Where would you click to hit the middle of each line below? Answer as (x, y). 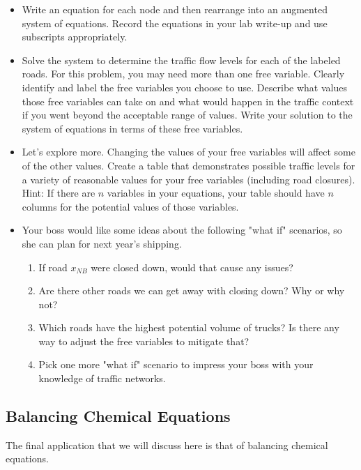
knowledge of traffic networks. (102, 378)
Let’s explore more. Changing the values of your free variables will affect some (189, 152)
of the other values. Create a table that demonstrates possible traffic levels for (189, 165)
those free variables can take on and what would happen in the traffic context (188, 101)
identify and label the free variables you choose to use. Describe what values (184, 87)
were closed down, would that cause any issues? (192, 267)
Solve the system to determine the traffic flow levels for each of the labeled (181, 60)
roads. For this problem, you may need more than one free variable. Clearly (183, 74)
